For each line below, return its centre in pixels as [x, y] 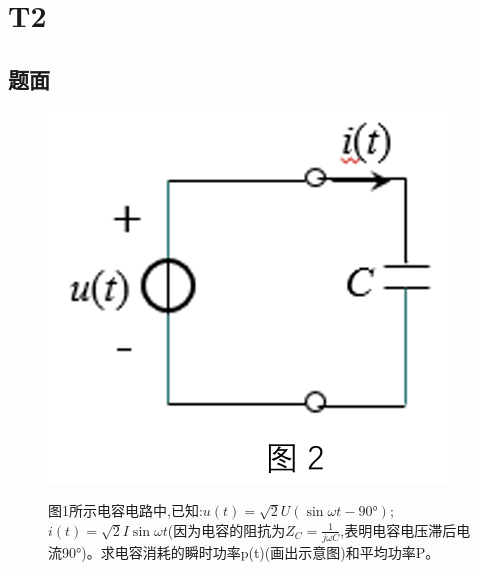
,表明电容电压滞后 [398, 529]
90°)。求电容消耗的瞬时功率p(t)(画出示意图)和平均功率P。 [250, 552]
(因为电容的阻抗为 [226, 529]
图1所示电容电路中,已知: [125, 510]
